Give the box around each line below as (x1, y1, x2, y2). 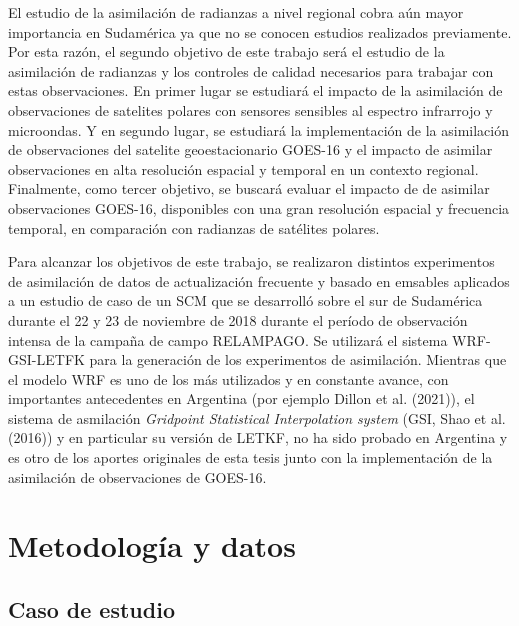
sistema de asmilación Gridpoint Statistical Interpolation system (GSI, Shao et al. (8, 407, 506, 428)
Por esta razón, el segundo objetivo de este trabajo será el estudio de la (8, 41, 445, 62)
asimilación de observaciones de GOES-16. (8, 466, 267, 487)
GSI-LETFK (8, 349, 85, 370)
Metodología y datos (8, 525, 296, 566)
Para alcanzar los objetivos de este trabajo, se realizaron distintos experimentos (8, 251, 495, 272)
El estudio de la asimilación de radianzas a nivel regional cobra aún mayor (8, 2, 464, 22)
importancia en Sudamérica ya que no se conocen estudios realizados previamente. (8, 21, 512, 42)
